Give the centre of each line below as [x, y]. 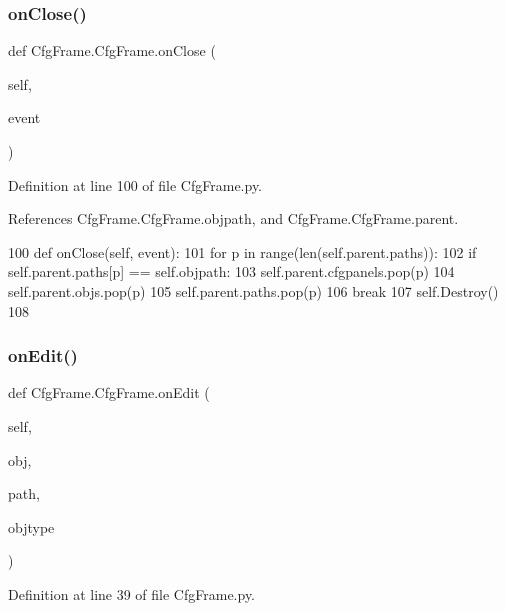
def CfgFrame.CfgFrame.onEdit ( [109, 392]
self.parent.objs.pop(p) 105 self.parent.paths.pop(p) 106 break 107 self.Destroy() [253, 290]
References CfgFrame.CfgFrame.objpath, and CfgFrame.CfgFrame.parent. [233, 218]
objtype [31, 526]
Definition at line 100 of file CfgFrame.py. [135, 184]
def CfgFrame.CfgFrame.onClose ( [112, 50]
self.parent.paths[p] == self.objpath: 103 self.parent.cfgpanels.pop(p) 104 [231, 271]
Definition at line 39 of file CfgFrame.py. [132, 593]
